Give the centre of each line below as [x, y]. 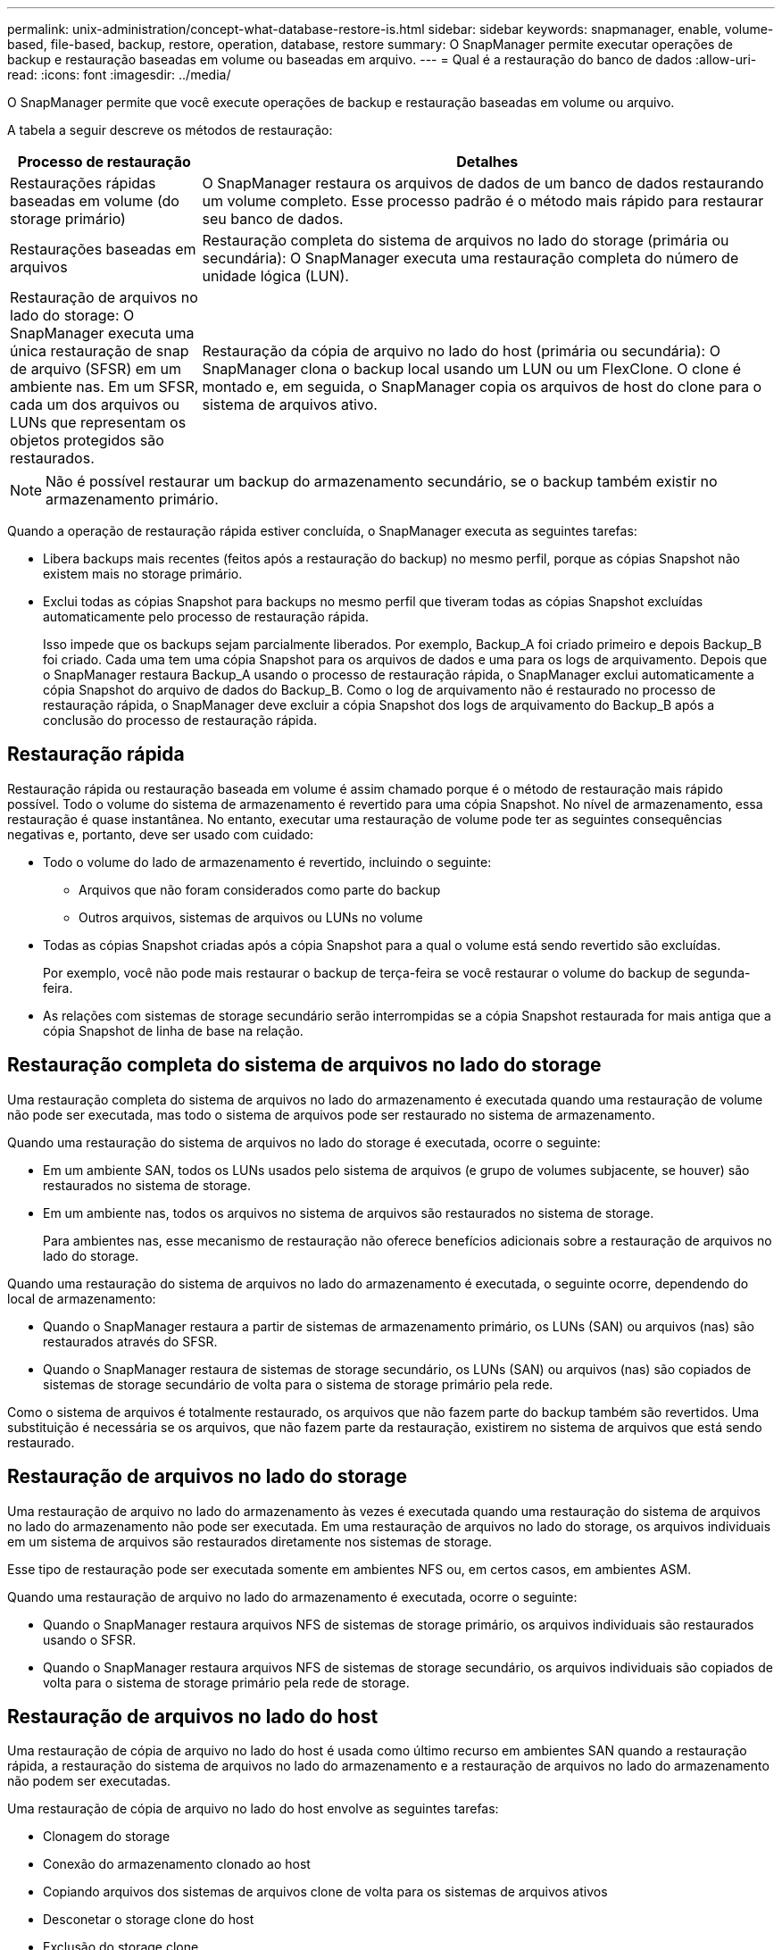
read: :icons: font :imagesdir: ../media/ [119, 75]
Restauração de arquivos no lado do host [193, 1716]
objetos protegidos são [87, 440]
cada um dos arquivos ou [95, 404]
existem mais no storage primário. [143, 574]
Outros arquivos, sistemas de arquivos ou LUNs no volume [251, 917]
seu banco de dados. [273, 219]
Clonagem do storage [107, 1837]
